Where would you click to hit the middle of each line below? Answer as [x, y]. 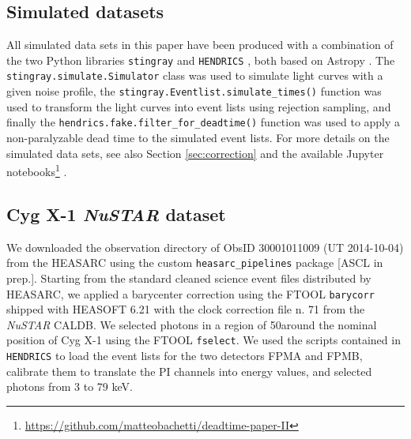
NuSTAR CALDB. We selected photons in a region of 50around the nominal [192, 324]
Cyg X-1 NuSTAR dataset [116, 214]
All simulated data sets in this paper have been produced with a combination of [200, 45]
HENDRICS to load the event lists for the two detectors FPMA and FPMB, [185, 355]
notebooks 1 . [37, 170]
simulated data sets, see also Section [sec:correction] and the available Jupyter [195, 153]
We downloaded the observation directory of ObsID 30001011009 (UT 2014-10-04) [205, 247]
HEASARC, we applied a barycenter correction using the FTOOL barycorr [190, 293]
